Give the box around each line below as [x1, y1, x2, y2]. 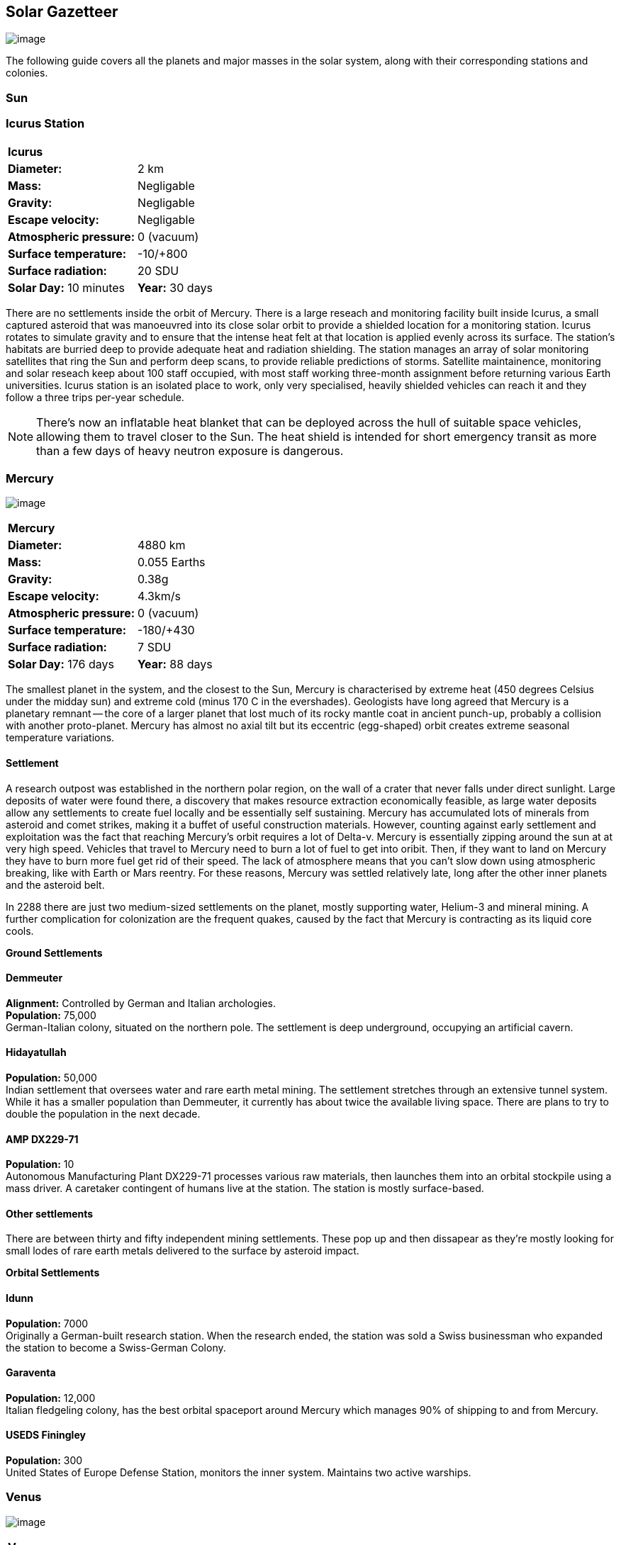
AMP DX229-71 [6, 1133, 79, 1145]
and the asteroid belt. [6, 878, 105, 891]
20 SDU [138, 263, 179, 278]
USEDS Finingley [6, 1429, 86, 1442]
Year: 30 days [138, 280, 213, 295]
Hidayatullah [6, 1046, 67, 1059]
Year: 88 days [138, 657, 213, 672]
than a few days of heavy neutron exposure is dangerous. [36, 443, 344, 458]
